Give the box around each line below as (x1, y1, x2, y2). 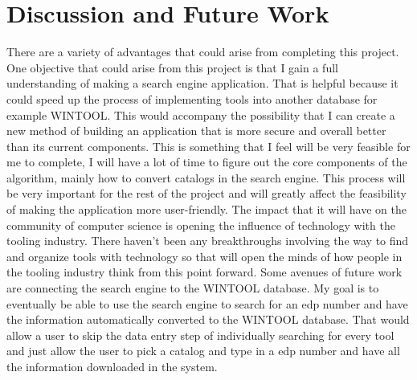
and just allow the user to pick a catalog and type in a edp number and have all (6, 342, 400, 359)
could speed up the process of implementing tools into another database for (6, 90, 378, 107)
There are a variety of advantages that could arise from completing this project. (6, 43, 399, 60)
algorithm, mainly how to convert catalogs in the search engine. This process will (6, 169, 406, 186)
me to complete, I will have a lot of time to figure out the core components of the (6, 153, 407, 170)
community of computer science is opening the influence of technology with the (6, 216, 395, 233)
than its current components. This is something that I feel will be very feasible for (6, 137, 411, 154)
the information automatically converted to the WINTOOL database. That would (6, 311, 410, 328)
